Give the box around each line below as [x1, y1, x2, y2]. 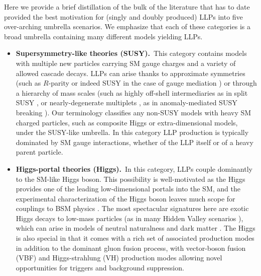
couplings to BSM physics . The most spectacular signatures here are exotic [16, 203, 249, 214]
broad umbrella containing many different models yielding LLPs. [4, 31, 203, 41]
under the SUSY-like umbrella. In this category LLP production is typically [16, 127, 249, 137]
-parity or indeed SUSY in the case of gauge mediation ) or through [48, 78, 257, 88]
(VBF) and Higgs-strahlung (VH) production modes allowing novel [16, 252, 222, 263]
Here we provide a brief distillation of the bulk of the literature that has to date [4, 2, 250, 12]
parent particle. [16, 147, 63, 157]
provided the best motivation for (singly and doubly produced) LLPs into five [4, 11, 243, 22]
